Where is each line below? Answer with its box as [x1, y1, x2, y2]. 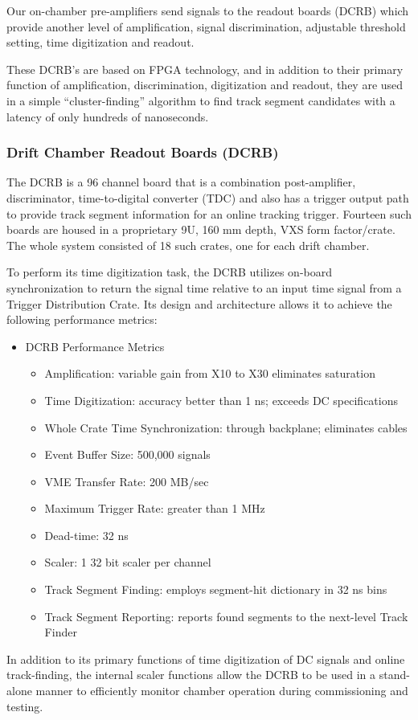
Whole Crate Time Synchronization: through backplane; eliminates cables [44, 419, 408, 436]
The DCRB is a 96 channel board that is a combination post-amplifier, [6, 174, 356, 190]
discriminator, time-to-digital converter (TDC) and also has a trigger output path [6, 189, 409, 206]
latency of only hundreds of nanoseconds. [6, 108, 209, 125]
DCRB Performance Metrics [25, 337, 165, 354]
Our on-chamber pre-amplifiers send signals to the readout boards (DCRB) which [6, 2, 409, 18]
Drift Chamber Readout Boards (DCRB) [6, 142, 279, 162]
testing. [6, 697, 43, 714]
